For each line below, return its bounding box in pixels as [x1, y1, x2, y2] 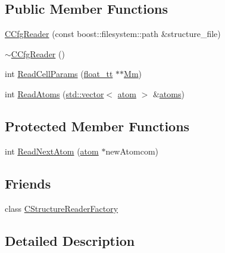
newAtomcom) [105, 144, 159, 157]
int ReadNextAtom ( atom [5, 144, 99, 157]
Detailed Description [5, 231, 135, 249]
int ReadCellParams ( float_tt [5, 67, 113, 80]
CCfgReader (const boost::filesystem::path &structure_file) [5, 27, 221, 40]
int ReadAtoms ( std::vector [5, 87, 104, 100]
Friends [5, 174, 51, 192]
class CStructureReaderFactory [5, 202, 118, 214]
